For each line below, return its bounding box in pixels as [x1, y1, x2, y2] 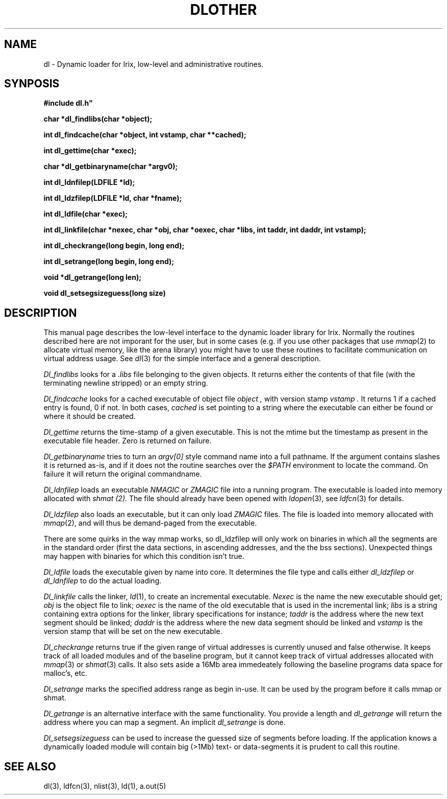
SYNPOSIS [4, 77, 60, 90]
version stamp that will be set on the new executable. [43, 627, 222, 636]
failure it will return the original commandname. [43, 469, 202, 479]
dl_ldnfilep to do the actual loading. [43, 576, 162, 585]
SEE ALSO [4, 760, 56, 773]
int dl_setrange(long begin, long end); [43, 257, 175, 266]
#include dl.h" [43, 99, 93, 108]
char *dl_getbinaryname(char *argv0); [43, 162, 178, 171]
